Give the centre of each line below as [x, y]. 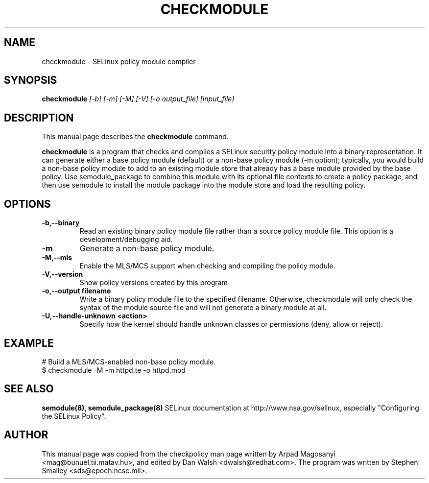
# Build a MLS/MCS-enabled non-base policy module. [129, 362]
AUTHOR [26, 435]
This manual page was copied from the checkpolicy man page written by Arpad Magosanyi [189, 454]
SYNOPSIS [31, 80]
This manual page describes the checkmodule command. [135, 137]
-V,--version [62, 274]
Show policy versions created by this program [154, 283]
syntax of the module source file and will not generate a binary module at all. [203, 308]
